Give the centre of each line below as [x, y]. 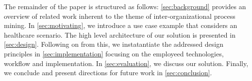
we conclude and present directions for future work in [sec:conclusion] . [108, 73]
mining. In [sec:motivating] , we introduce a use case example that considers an [121, 25]
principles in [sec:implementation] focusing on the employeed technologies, [114, 53]
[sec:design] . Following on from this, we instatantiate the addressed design [114, 44]
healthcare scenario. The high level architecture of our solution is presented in [120, 34]
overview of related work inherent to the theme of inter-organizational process [120, 16]
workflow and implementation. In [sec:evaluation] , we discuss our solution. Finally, [126, 63]
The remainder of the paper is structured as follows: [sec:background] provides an [125, 6]
